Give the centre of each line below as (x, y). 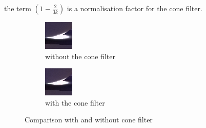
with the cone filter (75, 102)
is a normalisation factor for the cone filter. (135, 8)
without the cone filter (80, 56)
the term (18, 8)
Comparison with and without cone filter (89, 120)
